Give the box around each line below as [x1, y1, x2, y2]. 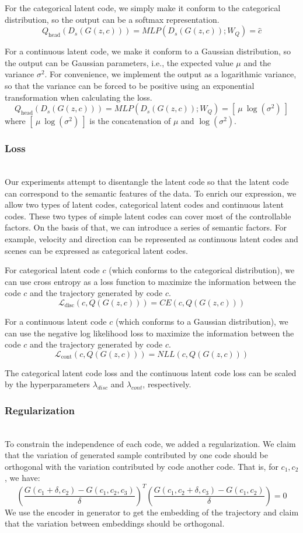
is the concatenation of [89, 115, 171, 127]
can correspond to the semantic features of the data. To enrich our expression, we [5, 187, 297, 199]
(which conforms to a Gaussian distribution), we [115, 315, 288, 327]
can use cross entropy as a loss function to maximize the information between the [5, 275, 296, 287]
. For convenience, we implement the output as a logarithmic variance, [44, 68, 297, 80]
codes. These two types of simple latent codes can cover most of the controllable [5, 209, 291, 222]
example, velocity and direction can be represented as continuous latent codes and [5, 232, 298, 245]
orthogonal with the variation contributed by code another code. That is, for [5, 460, 278, 472]
